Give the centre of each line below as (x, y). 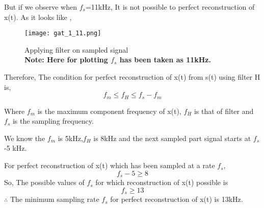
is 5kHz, (70, 138)
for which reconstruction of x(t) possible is (162, 182)
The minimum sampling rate (55, 199)
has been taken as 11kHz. (165, 60)
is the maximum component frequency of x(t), (109, 111)
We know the (25, 138)
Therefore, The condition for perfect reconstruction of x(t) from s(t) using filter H (132, 77)
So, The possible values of (44, 182)
